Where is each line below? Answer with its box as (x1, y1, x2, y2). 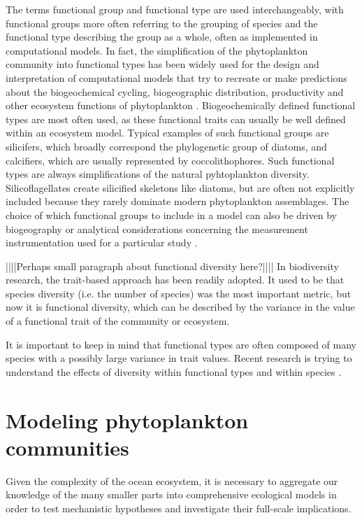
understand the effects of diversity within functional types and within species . (6, 364, 342, 379)
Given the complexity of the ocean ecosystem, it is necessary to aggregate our (6, 473, 338, 488)
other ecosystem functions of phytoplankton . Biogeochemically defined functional (6, 98, 356, 113)
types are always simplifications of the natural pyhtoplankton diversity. (6, 167, 310, 181)
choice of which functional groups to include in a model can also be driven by (6, 207, 337, 222)
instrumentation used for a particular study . (6, 235, 198, 250)
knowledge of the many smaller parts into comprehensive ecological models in (6, 487, 337, 502)
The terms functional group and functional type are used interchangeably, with (6, 2, 344, 16)
